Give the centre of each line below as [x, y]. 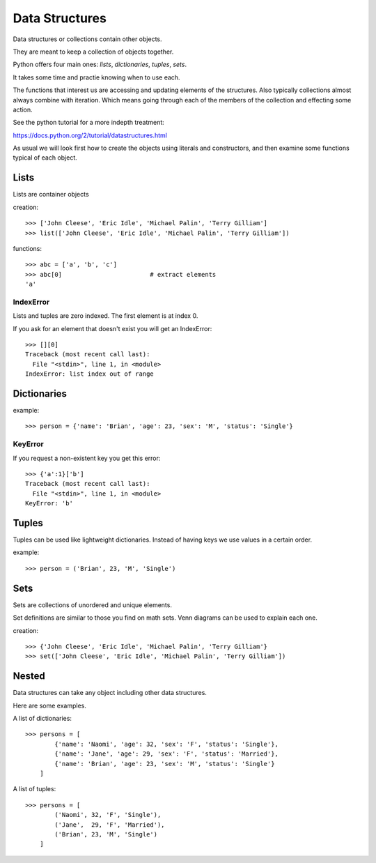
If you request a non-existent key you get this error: [87, 458]
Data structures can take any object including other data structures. [110, 693]
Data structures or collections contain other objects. [87, 39]
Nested [29, 676]
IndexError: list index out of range [90, 374]
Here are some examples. [50, 705]
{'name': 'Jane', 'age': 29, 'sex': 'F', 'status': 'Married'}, [166, 754]
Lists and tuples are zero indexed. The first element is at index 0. [105, 316]
